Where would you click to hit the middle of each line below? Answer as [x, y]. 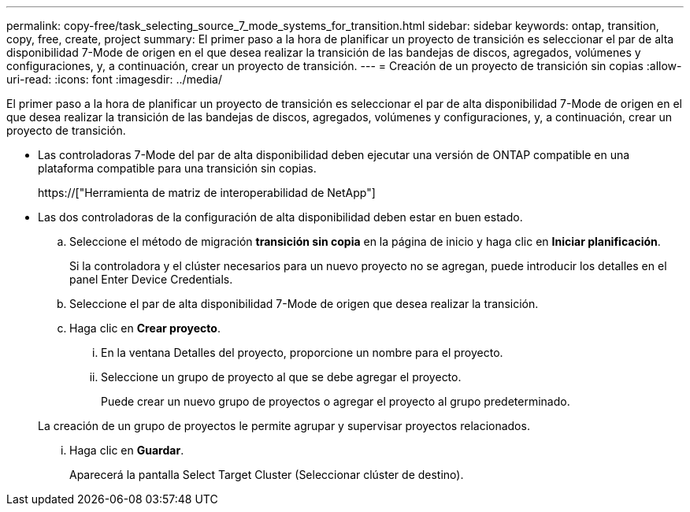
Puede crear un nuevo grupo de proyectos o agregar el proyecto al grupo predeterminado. [336, 401]
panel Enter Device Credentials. [151, 279]
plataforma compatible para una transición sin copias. [177, 168]
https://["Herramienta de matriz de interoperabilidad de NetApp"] [207, 193]
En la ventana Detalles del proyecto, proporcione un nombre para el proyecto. [302, 352]
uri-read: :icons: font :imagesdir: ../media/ [114, 79]
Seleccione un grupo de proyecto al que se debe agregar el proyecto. [281, 377]
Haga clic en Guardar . [127, 450]
